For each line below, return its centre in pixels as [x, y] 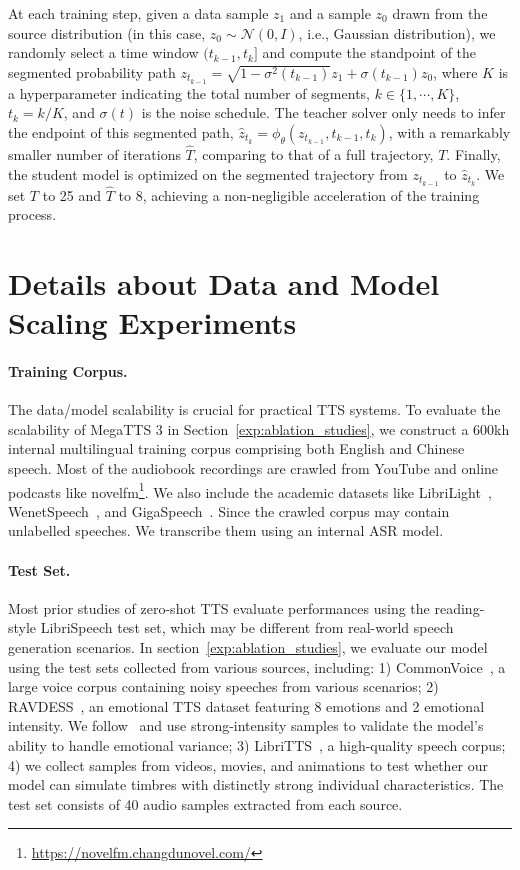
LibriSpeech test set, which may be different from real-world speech [247, 627]
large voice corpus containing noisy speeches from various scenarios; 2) [223, 686]
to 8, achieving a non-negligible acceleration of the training [299, 194]
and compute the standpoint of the [369, 52]
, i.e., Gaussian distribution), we [397, 32]
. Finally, [473, 154]
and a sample [330, 13]
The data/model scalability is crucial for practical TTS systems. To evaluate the [254, 409]
